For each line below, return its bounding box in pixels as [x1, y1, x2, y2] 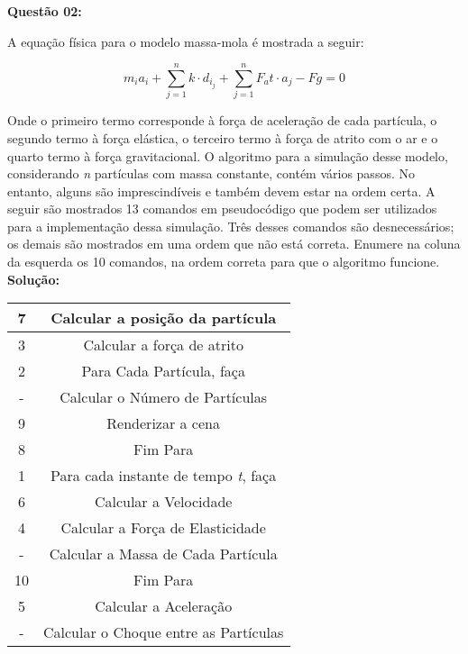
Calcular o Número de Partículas [60, 386, 268, 408]
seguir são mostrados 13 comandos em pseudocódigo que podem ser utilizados [7, 199, 437, 218]
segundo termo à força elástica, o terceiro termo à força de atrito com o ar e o [7, 128, 438, 147]
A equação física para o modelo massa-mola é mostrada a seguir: [7, 32, 364, 50]
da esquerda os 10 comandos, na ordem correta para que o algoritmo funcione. [7, 252, 440, 271]
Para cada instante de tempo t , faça [50, 465, 277, 486]
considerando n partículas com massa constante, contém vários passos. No [7, 164, 415, 183]
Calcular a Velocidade [94, 491, 233, 513]
